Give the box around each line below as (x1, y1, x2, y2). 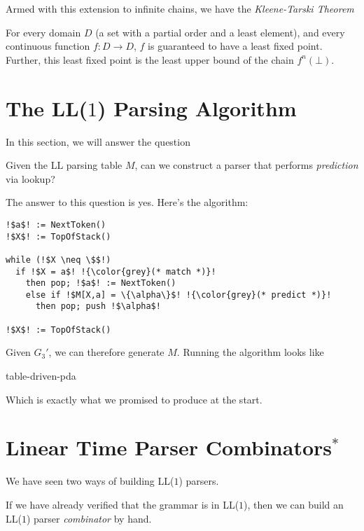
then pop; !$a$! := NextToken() (25, 278, 176, 289)
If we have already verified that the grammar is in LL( (6, 497, 239, 511)
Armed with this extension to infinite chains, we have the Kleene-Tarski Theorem (6, 1, 354, 15)
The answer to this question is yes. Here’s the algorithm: (6, 195, 248, 209)
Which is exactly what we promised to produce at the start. (6, 392, 262, 406)
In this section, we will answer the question (6, 134, 190, 149)
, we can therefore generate (48, 345, 164, 359)
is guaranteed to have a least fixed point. (148, 39, 323, 53)
